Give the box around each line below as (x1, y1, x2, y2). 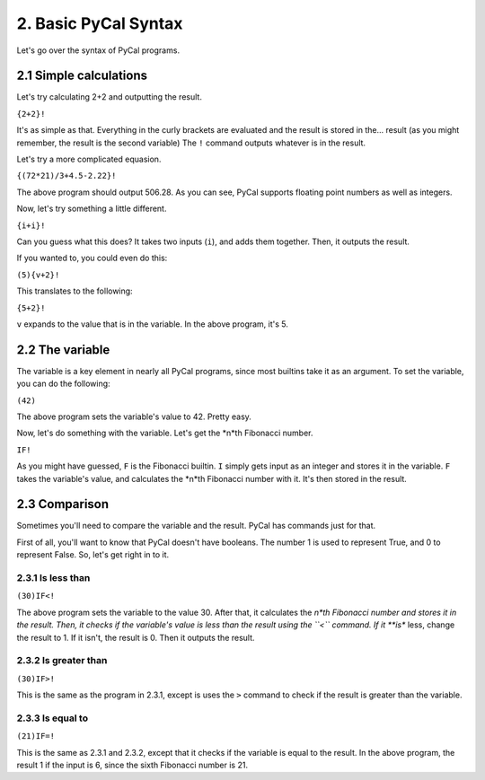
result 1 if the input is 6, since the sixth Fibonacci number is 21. (16, 759, 249, 771)
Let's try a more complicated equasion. (16, 153, 162, 165)
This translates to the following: (16, 285, 134, 296)
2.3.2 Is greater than (16, 654, 108, 667)
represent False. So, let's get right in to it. (16, 549, 170, 560)
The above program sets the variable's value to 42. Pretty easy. (16, 411, 251, 422)
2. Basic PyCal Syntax (16, 13, 183, 33)
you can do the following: (16, 378, 111, 390)
